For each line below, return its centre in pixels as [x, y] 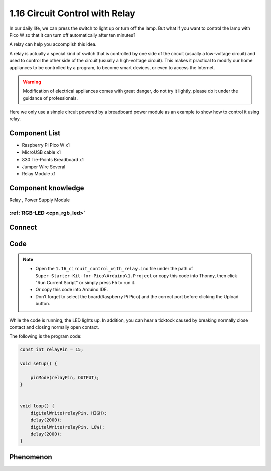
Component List [35, 133]
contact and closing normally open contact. [54, 327]
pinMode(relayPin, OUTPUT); [65, 378]
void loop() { [37, 406]
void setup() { [38, 364]
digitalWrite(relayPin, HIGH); [69, 413]
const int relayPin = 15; [52, 349]
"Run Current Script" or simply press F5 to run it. [86, 282]
